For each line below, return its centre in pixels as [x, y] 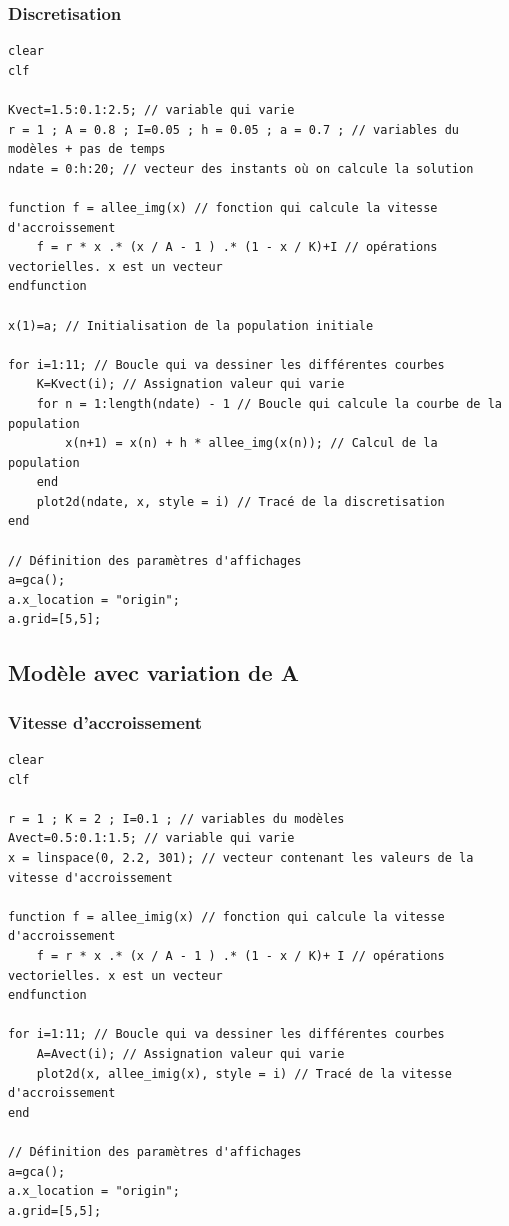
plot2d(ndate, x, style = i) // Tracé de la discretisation [240, 501]
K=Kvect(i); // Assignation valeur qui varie [190, 384]
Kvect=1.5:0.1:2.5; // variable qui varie [151, 110]
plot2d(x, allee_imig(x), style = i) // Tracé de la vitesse [244, 1073]
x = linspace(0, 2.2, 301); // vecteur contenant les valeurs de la [241, 858]
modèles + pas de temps [87, 149]
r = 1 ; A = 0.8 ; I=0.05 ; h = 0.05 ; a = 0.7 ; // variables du [234, 129]
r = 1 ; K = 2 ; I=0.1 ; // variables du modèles [176, 818]
